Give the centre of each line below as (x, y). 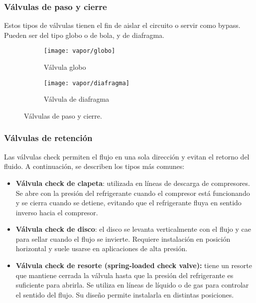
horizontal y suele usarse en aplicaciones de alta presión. (102, 248)
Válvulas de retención (48, 138)
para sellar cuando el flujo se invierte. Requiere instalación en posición (123, 238)
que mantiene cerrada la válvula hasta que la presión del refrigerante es (125, 275)
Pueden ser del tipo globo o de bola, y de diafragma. (84, 35)
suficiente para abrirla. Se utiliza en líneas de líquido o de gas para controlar (132, 285)
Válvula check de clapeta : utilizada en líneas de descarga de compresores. (133, 183)
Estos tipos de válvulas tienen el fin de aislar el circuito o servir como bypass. (122, 25)
